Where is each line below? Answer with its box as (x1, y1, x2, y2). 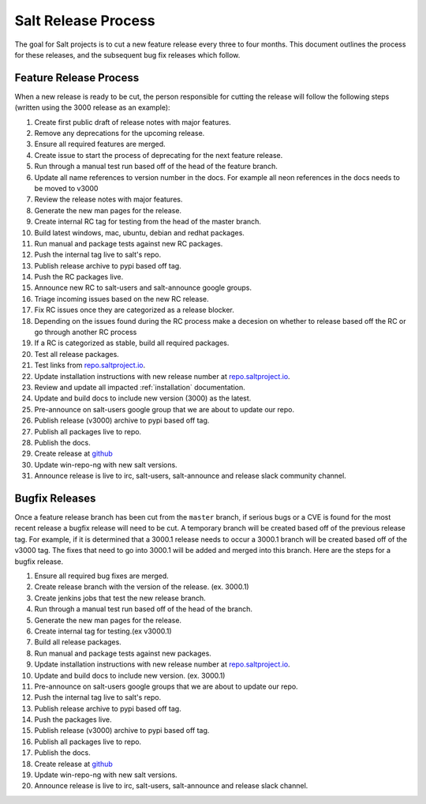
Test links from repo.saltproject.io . (34, 360, 146, 370)
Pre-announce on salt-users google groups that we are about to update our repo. (34, 682, 299, 691)
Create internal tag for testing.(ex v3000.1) (34, 626, 173, 636)
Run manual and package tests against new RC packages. (34, 239, 223, 248)
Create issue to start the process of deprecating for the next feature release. (34, 150, 283, 160)
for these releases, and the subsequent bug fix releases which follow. (14, 50, 241, 59)
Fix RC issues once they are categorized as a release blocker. (34, 305, 234, 315)
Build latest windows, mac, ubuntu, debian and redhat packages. (34, 227, 245, 237)
